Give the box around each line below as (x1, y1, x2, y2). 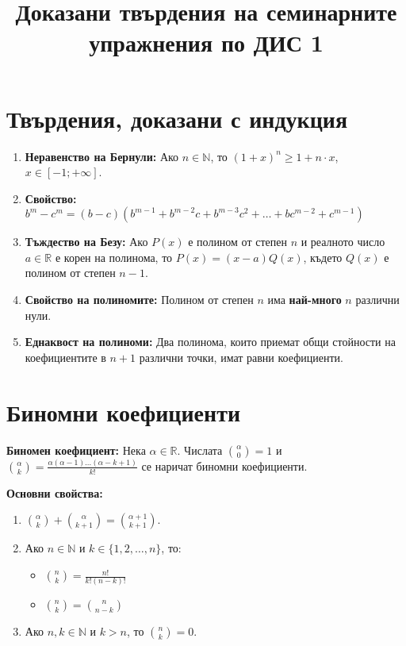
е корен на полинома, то (55, 248, 173, 265)
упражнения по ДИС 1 (89, 26, 324, 59)
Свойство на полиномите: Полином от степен (25, 291, 254, 308)
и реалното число (301, 233, 385, 250)
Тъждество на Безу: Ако (25, 233, 148, 250)
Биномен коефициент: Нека (6, 441, 146, 458)
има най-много (267, 291, 342, 308)
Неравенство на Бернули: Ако (25, 148, 179, 164)
